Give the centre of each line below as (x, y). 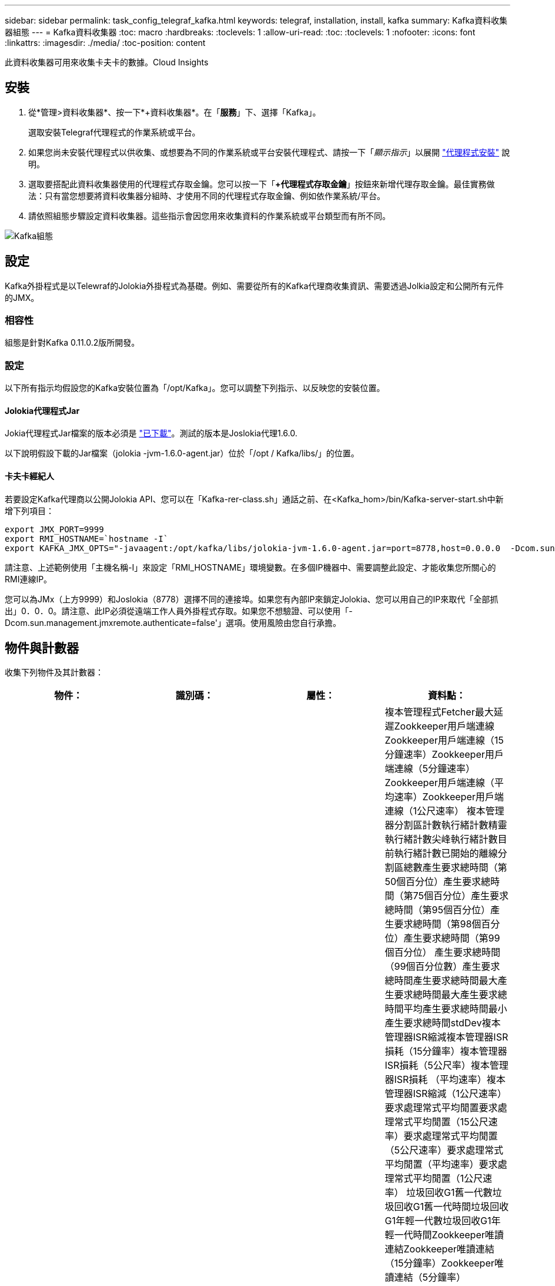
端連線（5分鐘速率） (430, 769)
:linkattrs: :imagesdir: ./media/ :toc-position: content (105, 43)
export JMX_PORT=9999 (54, 529)
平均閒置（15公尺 (451, 1122)
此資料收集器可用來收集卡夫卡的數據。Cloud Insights (107, 62)
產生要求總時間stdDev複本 (443, 1023)
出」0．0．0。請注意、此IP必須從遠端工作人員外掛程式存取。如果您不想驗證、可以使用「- (179, 611)
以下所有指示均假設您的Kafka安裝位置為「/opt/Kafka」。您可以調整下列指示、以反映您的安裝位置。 (195, 388)
